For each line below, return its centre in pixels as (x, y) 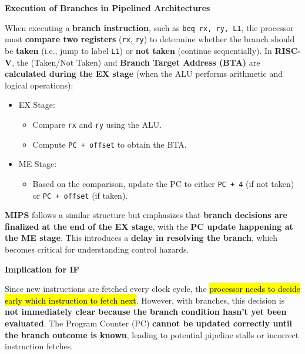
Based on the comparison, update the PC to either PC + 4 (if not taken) (163, 183)
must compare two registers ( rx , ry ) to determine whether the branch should (150, 39)
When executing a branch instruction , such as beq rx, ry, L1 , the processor (149, 27)
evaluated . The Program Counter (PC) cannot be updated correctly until (149, 323)
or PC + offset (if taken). (80, 195)
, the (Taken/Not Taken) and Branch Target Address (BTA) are (136, 62)
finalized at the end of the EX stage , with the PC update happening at (149, 226)
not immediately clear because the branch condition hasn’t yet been (146, 312)
